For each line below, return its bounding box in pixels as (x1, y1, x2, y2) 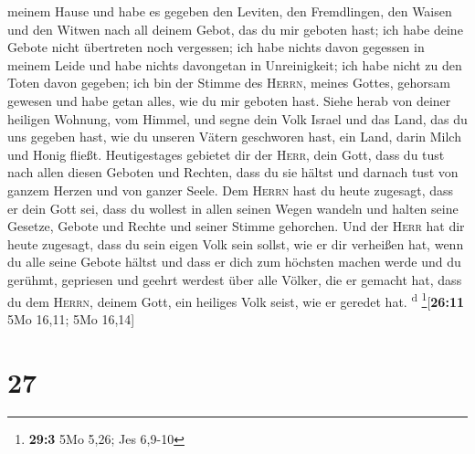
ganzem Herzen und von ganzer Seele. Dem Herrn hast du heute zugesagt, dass (7, 180, 454, 199)
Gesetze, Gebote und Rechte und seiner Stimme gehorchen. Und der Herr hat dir (7, 216, 465, 236)
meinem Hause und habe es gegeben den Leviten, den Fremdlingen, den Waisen (7, 2, 452, 20)
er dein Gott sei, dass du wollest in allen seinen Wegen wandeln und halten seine (7, 198, 459, 217)
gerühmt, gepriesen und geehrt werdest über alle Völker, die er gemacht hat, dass (7, 269, 462, 289)
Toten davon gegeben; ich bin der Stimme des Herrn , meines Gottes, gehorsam (7, 73, 450, 92)
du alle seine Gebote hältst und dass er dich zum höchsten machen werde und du (7, 252, 461, 271)
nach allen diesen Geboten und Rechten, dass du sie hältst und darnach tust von (7, 163, 459, 182)
